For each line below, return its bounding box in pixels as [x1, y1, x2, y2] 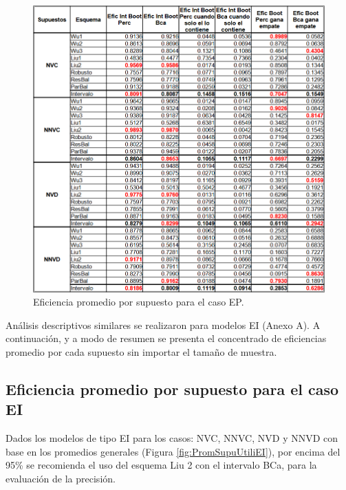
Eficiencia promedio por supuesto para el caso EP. [33, 295, 244, 309]
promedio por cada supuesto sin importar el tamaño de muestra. [6, 344, 277, 359]
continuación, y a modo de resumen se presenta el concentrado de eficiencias [6, 331, 327, 345]
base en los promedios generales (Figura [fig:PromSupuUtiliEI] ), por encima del [6, 444, 340, 458]
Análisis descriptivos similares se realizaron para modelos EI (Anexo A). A [6, 317, 321, 332]
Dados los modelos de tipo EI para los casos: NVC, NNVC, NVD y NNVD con [6, 431, 338, 445]
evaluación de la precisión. [6, 471, 116, 485]
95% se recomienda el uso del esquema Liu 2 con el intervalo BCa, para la [6, 458, 317, 472]
